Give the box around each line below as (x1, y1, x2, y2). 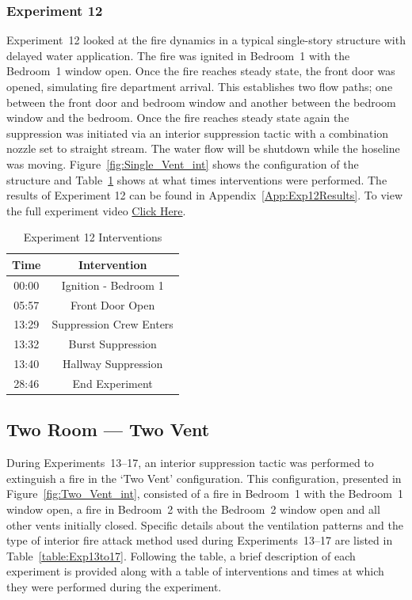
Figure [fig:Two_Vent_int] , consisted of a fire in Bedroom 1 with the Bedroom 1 (6, 485, 404, 502)
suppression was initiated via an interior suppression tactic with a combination (6, 124, 389, 141)
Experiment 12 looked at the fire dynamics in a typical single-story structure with (6, 32, 406, 48)
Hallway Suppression (63, 355, 163, 372)
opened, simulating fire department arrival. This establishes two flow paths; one (6, 78, 393, 94)
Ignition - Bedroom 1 (61, 276, 164, 293)
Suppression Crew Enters (51, 316, 174, 332)
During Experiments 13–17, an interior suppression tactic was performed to (6, 454, 374, 471)
